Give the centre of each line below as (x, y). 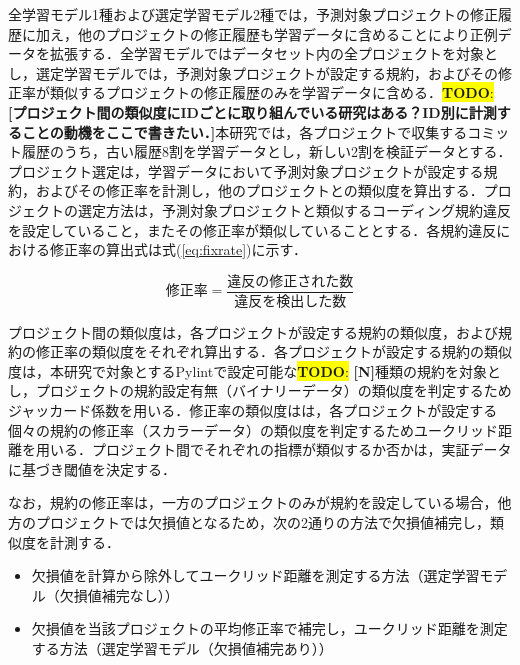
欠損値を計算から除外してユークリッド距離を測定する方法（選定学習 (255, 575)
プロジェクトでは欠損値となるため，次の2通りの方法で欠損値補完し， (262, 521)
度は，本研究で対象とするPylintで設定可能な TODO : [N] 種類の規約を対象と (255, 370)
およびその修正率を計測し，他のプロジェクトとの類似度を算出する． (259, 190)
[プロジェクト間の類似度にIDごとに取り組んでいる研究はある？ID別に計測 (252, 111)
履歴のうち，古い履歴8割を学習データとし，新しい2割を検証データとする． (266, 151)
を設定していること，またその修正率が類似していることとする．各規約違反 (252, 229)
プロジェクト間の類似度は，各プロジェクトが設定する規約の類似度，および (253, 331)
